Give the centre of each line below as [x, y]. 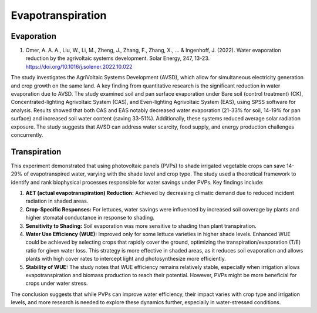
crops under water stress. [57, 283]
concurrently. [27, 134]
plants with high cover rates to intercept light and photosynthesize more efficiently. [126, 259]
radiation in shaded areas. [57, 201]
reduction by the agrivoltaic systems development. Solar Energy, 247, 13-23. [118, 58]
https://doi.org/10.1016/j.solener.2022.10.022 [79, 66]
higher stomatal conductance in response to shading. [90, 218]
